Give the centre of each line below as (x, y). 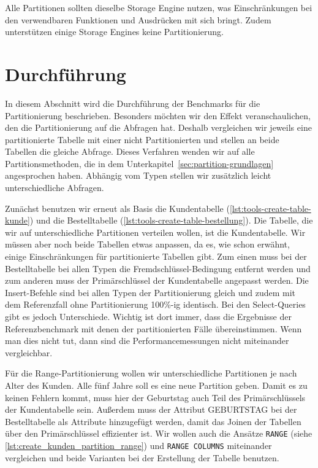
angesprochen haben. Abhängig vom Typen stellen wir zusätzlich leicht (138, 175)
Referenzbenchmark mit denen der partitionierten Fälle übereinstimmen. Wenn (153, 328)
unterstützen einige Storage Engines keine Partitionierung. (114, 32)
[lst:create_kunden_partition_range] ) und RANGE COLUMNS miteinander (138, 445)
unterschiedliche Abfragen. (55, 188)
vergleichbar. (29, 352)
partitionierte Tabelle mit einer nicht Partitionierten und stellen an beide (142, 139)
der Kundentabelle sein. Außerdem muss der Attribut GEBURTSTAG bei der (151, 409)
